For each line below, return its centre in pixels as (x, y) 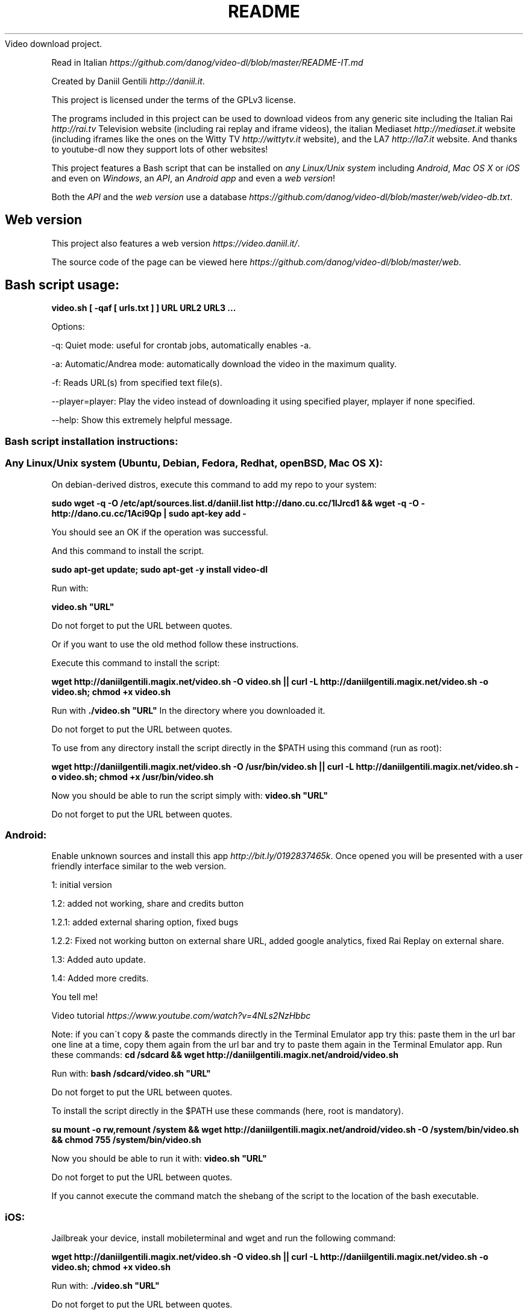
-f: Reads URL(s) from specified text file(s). (137, 383)
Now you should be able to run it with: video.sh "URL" (159, 1159)
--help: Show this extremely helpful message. (142, 420)
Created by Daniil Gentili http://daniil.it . (128, 81)
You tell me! (75, 997)
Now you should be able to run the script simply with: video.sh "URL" (190, 795)
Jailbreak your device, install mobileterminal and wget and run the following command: (224, 1238)
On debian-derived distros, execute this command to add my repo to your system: (214, 484)
